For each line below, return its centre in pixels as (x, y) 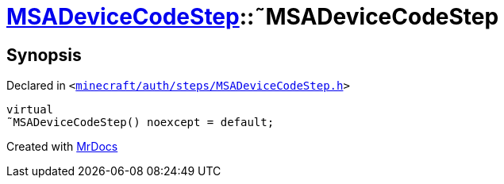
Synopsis (44, 55)
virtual (30, 110)
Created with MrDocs (62, 147)
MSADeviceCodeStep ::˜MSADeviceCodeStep (253, 17)
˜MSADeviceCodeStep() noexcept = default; (140, 123)
